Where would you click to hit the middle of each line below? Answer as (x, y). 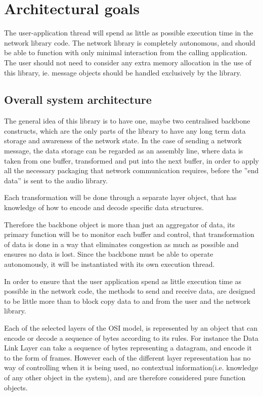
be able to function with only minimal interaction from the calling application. (126, 52)
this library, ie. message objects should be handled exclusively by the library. (123, 72)
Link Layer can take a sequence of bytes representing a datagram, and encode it (128, 348)
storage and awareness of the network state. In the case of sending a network (123, 141)
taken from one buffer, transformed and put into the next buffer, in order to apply (132, 160)
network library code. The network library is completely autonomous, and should (130, 42)
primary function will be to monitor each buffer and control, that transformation (129, 234)
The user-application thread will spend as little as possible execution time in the (129, 33)
